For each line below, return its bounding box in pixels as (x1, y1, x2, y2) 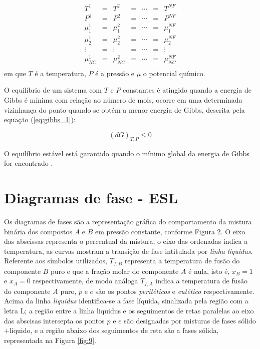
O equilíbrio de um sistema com (4, 85, 102, 95)
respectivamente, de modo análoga (33, 275, 138, 286)
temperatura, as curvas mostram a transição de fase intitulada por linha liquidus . (4, 245, 253, 256)
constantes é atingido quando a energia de (123, 85, 251, 95)
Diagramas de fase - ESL (4, 187, 178, 207)
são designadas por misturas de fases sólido (124, 315, 256, 325)
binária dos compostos (4, 226, 72, 236)
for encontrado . (4, 158, 53, 168)
